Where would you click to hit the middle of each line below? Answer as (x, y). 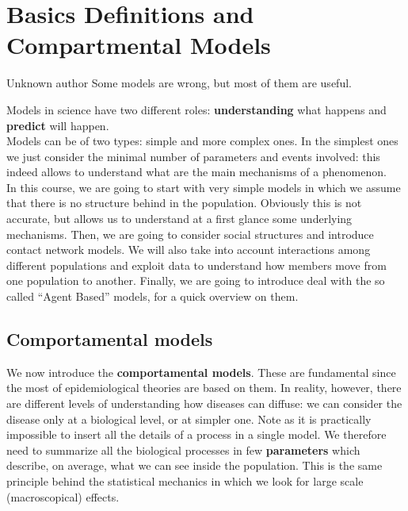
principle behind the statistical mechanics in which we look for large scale (185, 480)
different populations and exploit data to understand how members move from (196, 265)
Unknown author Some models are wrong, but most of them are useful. (179, 83)
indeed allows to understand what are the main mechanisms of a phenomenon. (196, 172)
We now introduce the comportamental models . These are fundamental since (201, 372)
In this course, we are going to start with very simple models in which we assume (204, 187)
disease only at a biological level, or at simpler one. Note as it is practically (189, 419)
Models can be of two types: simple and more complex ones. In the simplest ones (202, 141)
